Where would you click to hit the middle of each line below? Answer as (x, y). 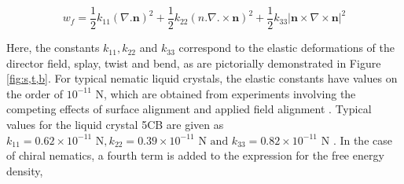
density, (25, 170)
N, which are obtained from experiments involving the (226, 93)
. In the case (362, 140)
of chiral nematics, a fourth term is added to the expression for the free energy (195, 155)
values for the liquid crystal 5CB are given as (115, 125)
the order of (35, 93)
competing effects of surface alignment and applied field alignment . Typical (189, 109)
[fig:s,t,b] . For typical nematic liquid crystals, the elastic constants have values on (202, 78)
